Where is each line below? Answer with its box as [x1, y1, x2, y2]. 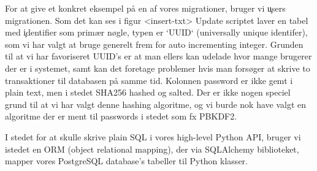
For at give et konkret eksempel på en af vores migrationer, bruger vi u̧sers [5, 2, 286, 14]
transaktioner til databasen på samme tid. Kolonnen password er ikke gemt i [5, 74, 293, 86]
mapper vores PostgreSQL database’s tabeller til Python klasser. [5, 154, 248, 167]
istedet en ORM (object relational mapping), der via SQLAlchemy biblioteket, [5, 142, 299, 155]
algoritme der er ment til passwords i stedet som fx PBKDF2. [5, 110, 237, 123]
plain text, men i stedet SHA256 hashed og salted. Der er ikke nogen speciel [5, 86, 291, 99]
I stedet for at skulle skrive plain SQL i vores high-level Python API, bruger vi [5, 130, 301, 143]
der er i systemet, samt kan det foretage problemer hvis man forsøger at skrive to [5, 61, 310, 74]
